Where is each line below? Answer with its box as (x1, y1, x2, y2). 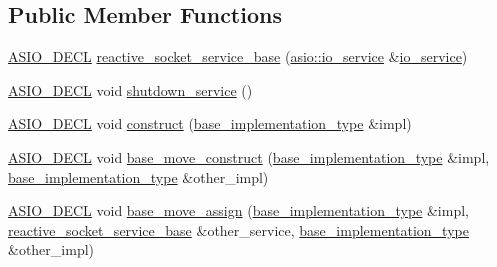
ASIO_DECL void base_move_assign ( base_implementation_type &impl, (8, 200, 469, 221)
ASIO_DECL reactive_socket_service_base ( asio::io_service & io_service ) (8, 46, 468, 67)
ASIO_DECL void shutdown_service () (8, 79, 253, 100)
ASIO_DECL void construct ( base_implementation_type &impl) (8, 113, 412, 134)
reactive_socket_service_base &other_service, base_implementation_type (8, 219, 469, 240)
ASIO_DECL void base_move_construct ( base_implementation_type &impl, (8, 146, 490, 167)
